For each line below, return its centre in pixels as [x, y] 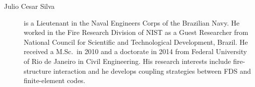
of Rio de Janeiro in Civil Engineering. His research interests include [127, 61]
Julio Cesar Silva [29, 6]
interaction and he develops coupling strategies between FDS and [152, 71]
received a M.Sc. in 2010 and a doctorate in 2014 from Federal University [135, 51]
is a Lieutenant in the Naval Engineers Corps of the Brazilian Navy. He [132, 22]
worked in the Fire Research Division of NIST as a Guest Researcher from [136, 32]
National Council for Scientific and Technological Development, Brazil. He [136, 42]
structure [38, 71]
